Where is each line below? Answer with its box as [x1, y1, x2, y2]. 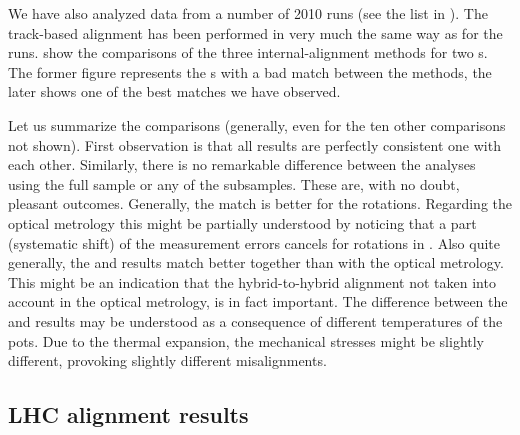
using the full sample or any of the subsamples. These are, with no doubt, [8, 173, 460, 194]
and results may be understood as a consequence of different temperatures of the [8, 310, 503, 331]
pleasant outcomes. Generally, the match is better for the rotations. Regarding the [8, 193, 513, 214]
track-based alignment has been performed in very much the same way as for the [8, 22, 503, 43]
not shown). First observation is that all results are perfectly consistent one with [8, 134, 501, 155]
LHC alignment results [8, 399, 249, 430]
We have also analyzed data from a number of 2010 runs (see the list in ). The [8, 3, 488, 23]
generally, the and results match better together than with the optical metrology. [8, 252, 504, 273]
